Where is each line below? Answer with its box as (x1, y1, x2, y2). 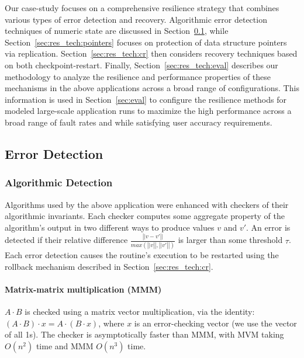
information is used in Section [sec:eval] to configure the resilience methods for (5, 93, 286, 105)
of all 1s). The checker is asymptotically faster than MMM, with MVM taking (5, 328, 284, 340)
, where (98, 317, 125, 329)
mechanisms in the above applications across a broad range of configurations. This (5, 82, 299, 94)
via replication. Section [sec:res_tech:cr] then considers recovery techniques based (5, 47, 298, 60)
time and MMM (36, 339, 94, 352)
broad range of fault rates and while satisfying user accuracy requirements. (5, 116, 272, 128)
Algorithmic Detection (5, 175, 113, 190)
